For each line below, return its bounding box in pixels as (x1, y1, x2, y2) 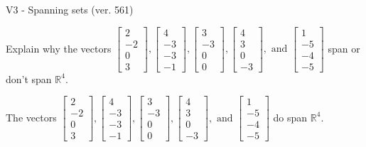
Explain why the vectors (6, 40, 112, 55)
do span (273, 109, 308, 124)
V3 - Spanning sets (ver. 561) (6, 2, 134, 16)
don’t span (6, 71, 52, 86)
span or (328, 40, 360, 55)
